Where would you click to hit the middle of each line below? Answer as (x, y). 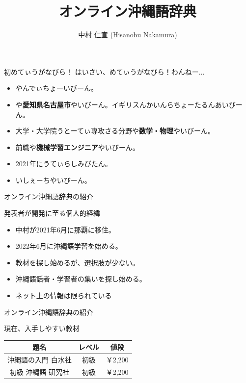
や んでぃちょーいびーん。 (57, 88)
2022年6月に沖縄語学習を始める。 (69, 246)
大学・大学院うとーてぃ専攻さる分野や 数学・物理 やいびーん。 (115, 131)
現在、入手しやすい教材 (42, 328)
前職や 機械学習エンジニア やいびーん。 (77, 147)
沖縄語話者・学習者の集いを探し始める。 (81, 279)
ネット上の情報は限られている (64, 295)
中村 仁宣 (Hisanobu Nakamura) (128, 35)
